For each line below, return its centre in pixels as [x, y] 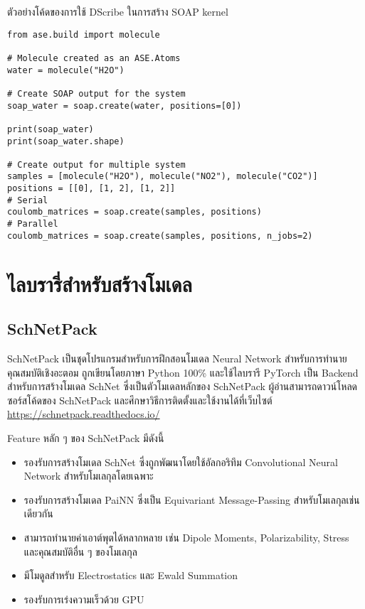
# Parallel [33, 224]
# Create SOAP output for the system [96, 93]
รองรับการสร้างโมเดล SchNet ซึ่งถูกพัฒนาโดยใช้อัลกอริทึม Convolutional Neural [181, 462]
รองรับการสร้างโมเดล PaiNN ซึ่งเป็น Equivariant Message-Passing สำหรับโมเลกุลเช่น [192, 499]
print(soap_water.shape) [66, 141]
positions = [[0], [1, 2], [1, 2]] [91, 189]
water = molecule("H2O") [66, 70]
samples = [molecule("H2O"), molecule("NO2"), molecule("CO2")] [163, 177]
